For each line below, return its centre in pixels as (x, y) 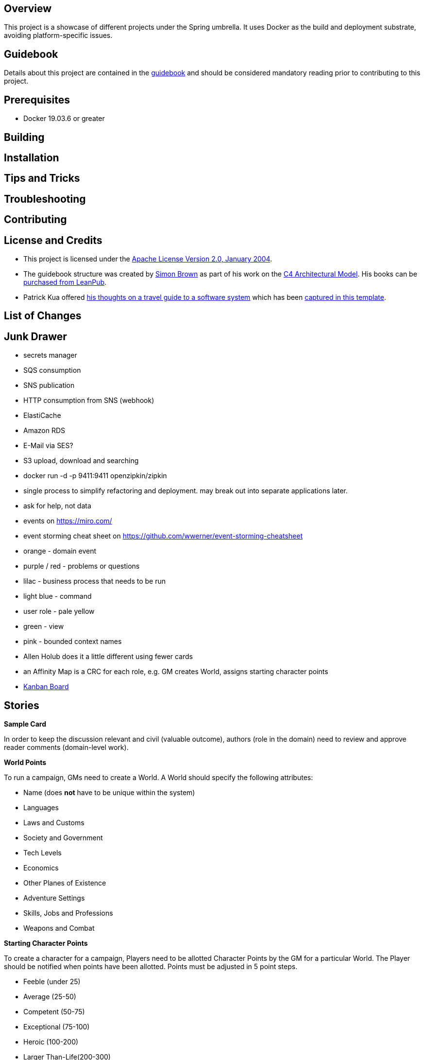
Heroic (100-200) (51, 1042)
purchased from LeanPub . (65, 282)
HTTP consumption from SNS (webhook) (89, 400)
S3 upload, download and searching (81, 461)
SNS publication (49, 385)
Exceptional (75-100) (57, 1027)
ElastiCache (42, 416)
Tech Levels (42, 853)
